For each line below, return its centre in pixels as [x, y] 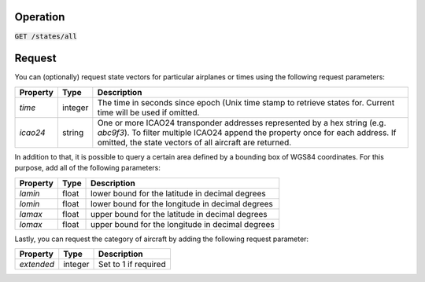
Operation [40, 17]
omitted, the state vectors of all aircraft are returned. [194, 142]
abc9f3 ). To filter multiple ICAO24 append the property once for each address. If [247, 132]
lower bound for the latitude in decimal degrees [179, 193]
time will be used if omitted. [148, 112]
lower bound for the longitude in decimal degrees [182, 203]
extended [37, 264]
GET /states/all [46, 36]
